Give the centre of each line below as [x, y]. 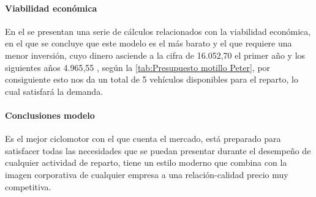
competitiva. [28, 186]
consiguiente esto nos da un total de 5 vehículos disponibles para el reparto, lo [152, 79]
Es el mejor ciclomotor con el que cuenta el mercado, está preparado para [143, 139]
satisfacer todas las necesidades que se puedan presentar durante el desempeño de [158, 150]
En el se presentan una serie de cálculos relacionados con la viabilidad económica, [158, 31]
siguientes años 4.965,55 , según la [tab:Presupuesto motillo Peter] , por [138, 67]
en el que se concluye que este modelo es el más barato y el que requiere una [149, 43]
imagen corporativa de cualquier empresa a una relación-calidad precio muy [147, 174]
